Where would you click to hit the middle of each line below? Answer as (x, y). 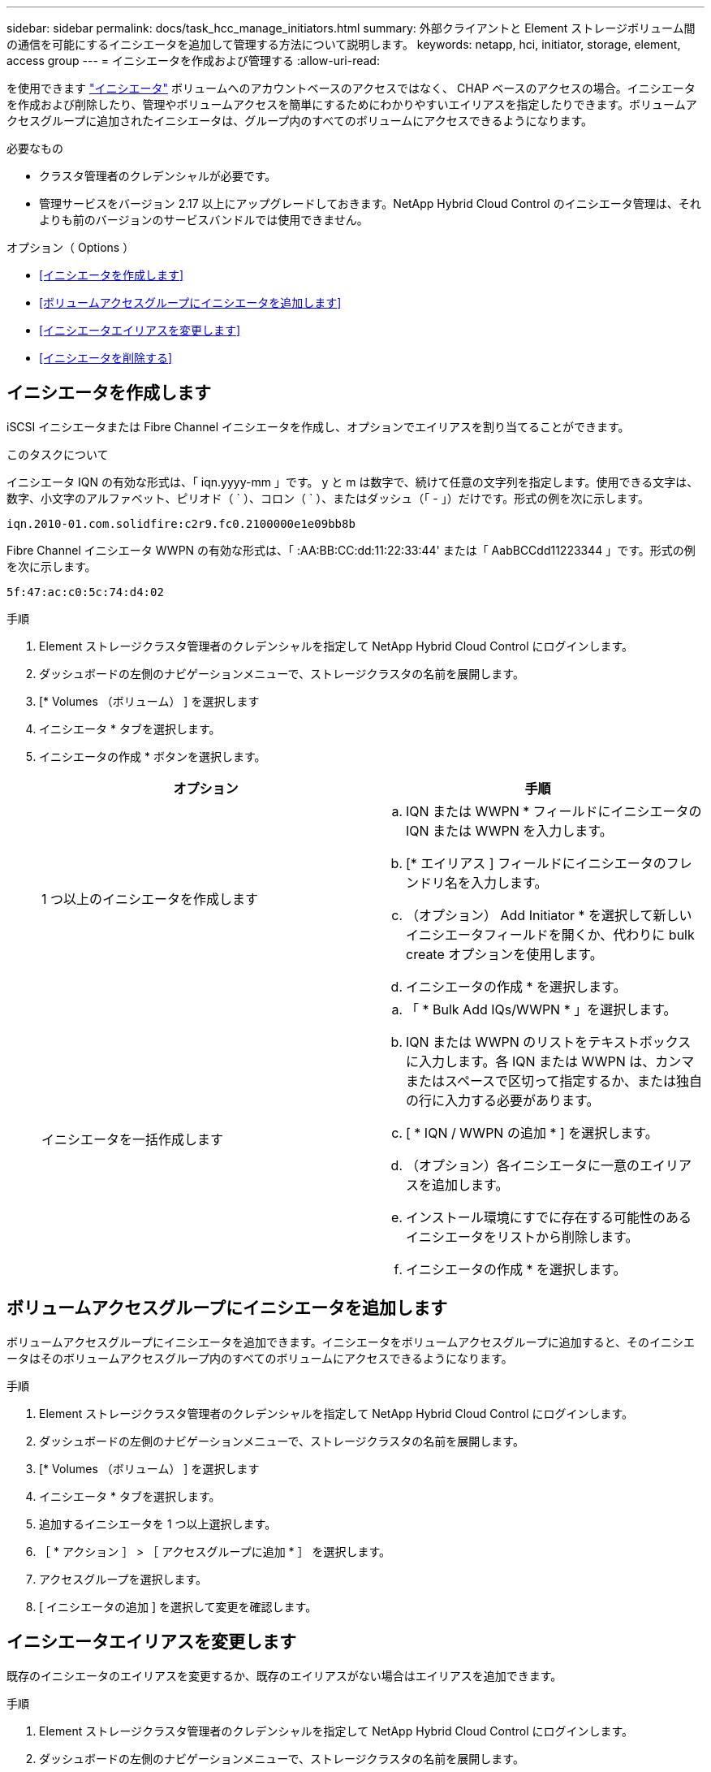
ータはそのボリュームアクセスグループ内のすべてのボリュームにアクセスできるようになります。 (260, 1358)
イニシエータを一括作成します (133, 1139)
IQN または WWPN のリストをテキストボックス (549, 1042)
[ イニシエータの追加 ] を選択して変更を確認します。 (178, 1606)
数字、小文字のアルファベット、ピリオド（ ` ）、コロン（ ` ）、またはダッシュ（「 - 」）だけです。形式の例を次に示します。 (328, 498)
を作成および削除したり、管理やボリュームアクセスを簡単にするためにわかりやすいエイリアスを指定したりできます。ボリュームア (352, 104)
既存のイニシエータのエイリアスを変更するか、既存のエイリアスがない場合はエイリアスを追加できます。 (284, 1675)
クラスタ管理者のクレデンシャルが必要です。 (158, 176)
